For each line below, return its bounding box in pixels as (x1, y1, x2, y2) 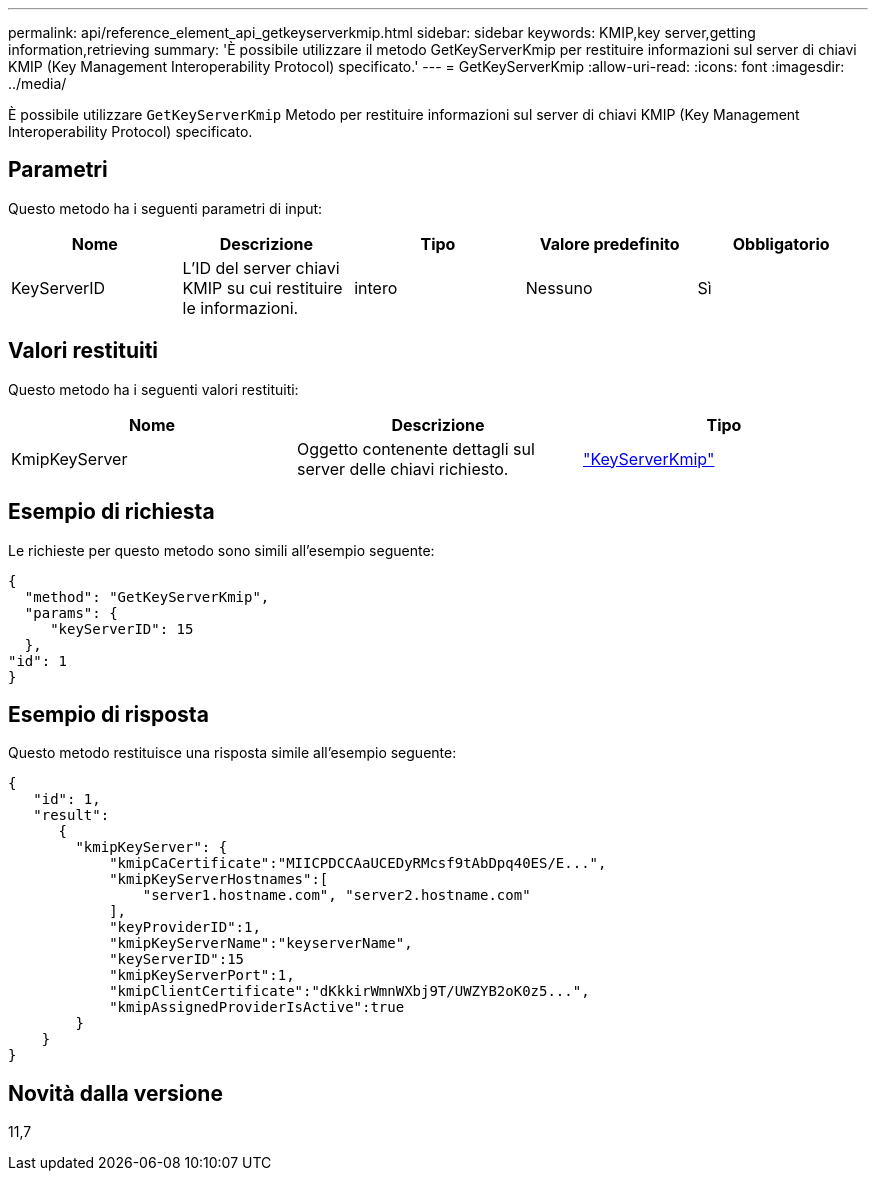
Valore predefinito (539, 233, 680, 254)
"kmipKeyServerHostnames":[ (109, 871, 329, 888)
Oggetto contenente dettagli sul (296, 438, 535, 459)
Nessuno (525, 277, 593, 298)
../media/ (8, 75, 67, 92)
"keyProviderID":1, (109, 919, 261, 936)
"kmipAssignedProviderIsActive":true (109, 999, 405, 1016)
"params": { (24, 604, 118, 621)
